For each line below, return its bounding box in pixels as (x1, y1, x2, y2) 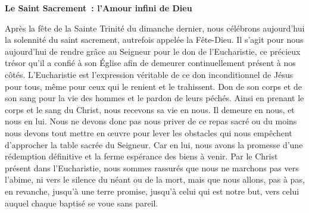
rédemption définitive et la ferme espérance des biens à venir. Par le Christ (5, 150, 278, 162)
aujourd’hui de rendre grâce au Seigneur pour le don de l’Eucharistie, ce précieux (5, 45, 301, 57)
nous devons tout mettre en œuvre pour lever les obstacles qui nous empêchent (5, 126, 292, 139)
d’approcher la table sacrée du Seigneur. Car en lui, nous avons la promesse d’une (5, 138, 303, 151)
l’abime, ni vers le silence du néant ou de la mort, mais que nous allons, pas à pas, (5, 173, 305, 186)
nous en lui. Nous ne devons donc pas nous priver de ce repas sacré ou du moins (5, 115, 297, 127)
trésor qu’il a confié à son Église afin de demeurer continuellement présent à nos (5, 57, 296, 69)
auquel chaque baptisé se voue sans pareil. (5, 196, 158, 209)
